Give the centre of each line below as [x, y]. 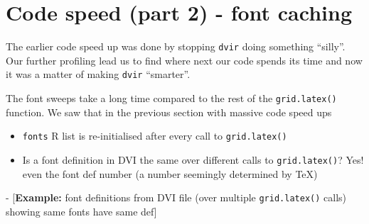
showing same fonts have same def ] [81, 211]
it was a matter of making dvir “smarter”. [98, 74]
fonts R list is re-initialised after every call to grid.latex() [155, 136]
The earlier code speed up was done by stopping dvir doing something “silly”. [176, 46]
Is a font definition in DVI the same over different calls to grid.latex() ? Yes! [193, 159]
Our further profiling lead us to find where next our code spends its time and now [184, 60]
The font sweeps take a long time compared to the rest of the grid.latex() [171, 98]
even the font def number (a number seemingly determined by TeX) [170, 173]
